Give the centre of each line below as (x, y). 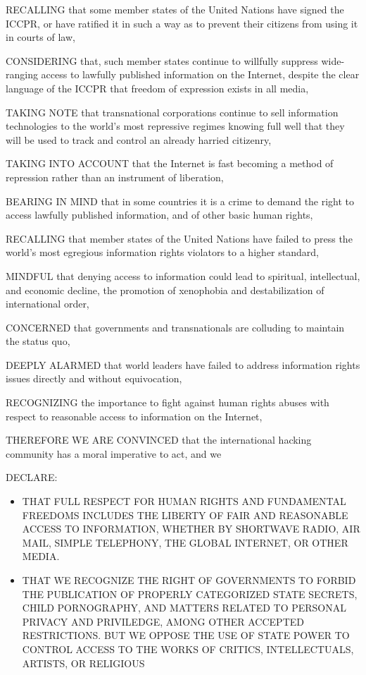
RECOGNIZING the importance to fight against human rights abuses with (168, 402)
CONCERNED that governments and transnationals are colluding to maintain (175, 327)
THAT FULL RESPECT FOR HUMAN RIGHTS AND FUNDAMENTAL (184, 501)
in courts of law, (40, 37)
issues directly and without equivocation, (94, 378)
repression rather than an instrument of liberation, (115, 177)
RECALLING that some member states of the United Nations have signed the (175, 9)
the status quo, (38, 341)
